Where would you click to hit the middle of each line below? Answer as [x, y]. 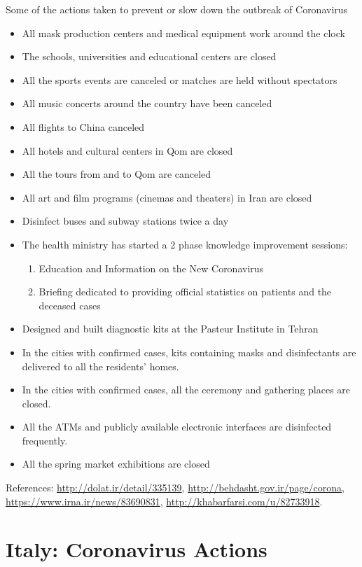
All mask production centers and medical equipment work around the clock [183, 33]
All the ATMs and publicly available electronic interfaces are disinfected [177, 427]
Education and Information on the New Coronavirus [151, 268]
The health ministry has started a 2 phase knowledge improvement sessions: [185, 244]
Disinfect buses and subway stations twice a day [125, 221]
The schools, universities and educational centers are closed [149, 56]
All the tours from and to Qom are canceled [117, 174]
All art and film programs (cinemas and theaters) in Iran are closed [167, 197]
